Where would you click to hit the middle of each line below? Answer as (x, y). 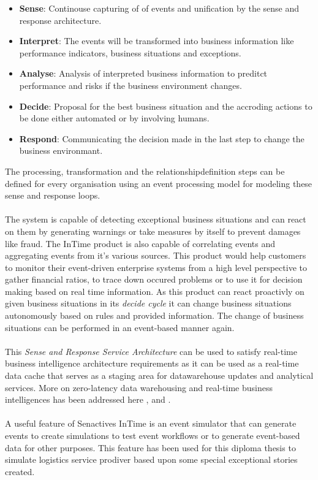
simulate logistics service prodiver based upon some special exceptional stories (151, 459)
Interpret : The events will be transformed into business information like (157, 41)
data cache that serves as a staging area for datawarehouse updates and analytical (159, 375)
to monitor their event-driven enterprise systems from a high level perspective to (156, 267)
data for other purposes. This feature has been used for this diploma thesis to (150, 447)
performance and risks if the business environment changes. (131, 85)
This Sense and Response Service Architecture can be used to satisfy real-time (151, 351)
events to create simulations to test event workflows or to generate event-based (153, 435)
